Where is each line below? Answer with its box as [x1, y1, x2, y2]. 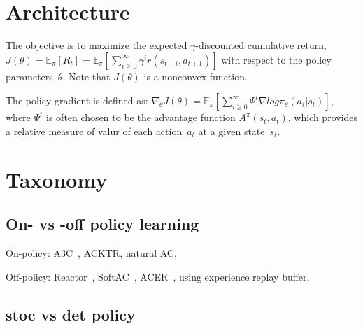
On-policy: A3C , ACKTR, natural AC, [6, 246, 177, 260]
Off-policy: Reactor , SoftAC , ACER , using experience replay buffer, [6, 269, 310, 283]
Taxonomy [6, 164, 108, 193]
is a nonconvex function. [143, 69, 248, 83]
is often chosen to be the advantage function [46, 110, 236, 125]
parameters [6, 69, 53, 83]
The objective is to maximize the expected [6, 38, 187, 52]
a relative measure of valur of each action [6, 123, 183, 138]
